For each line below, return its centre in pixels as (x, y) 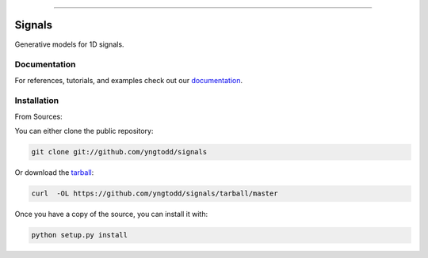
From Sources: (38, 116)
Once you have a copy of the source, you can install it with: (111, 214)
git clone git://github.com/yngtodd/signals (119, 152)
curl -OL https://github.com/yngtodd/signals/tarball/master (155, 193)
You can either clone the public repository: (84, 131)
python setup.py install (80, 235)
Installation (37, 101)
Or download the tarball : (54, 173)
